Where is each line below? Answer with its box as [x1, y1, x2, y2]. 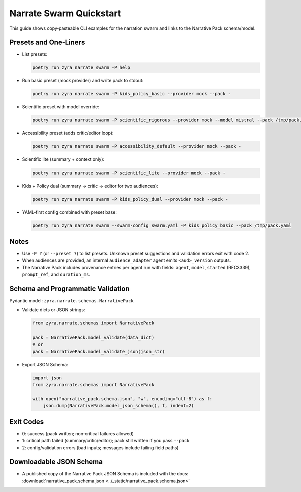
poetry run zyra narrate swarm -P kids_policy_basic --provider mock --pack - [32, 91, 231, 97]
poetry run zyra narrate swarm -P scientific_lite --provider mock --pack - [32, 170, 226, 176]
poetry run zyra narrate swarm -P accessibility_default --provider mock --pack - [32, 143, 242, 149]
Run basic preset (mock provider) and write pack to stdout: [22, 78, 144, 84]
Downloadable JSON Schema [9, 458, 103, 466]
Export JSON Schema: [22, 361, 68, 367]
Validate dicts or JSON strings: [22, 307, 85, 313]
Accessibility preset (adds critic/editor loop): [22, 130, 114, 136]
